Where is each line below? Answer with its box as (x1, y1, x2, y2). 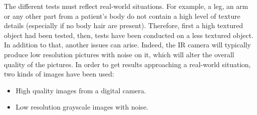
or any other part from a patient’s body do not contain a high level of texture (4, 10, 241, 21)
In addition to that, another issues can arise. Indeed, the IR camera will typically (4, 39, 251, 50)
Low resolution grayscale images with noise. (15, 102, 148, 112)
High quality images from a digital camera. (15, 85, 146, 95)
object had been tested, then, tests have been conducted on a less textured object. (4, 30, 254, 40)
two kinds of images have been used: (4, 69, 114, 79)
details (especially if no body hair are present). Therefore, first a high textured (4, 20, 243, 31)
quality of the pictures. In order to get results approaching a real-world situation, (4, 59, 251, 69)
